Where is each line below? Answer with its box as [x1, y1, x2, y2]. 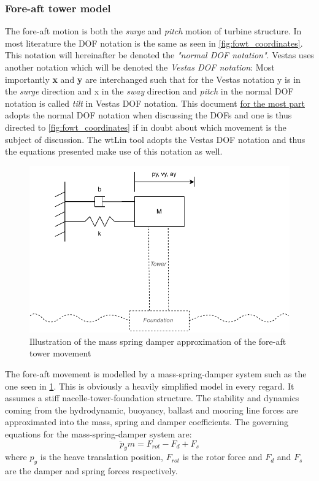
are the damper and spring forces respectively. [5, 464, 178, 477]
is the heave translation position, [40, 450, 163, 463]
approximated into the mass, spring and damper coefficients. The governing [5, 415, 289, 428]
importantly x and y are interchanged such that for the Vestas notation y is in [5, 72, 301, 85]
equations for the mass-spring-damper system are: [5, 427, 192, 440]
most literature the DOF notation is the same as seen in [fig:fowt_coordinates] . [5, 36, 303, 49]
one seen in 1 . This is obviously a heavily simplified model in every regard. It [5, 379, 294, 392]
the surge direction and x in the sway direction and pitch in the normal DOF [5, 85, 294, 98]
